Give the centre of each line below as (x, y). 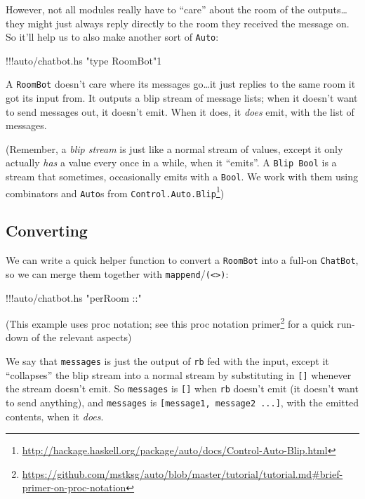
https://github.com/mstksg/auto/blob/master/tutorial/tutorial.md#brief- (182, 473)
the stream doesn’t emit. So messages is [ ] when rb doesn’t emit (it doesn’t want (182, 388)
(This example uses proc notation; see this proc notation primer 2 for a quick (170, 322)
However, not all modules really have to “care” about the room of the (155, 9)
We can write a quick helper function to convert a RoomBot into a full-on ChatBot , (182, 260)
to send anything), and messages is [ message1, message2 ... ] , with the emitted (182, 402)
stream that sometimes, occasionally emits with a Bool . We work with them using (182, 177)
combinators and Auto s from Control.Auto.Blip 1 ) (115, 192)
